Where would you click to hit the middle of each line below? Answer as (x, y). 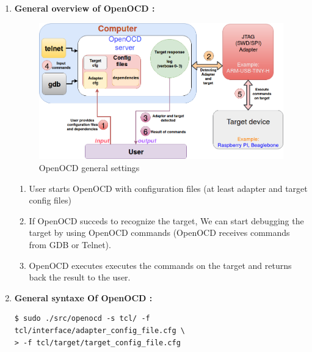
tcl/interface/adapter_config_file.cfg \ (100, 330)
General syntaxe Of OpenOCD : (83, 297)
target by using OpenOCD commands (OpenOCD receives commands (159, 233)
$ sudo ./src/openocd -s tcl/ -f (82, 319)
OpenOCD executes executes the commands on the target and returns (160, 265)
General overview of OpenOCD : (85, 8)
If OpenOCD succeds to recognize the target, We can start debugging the (166, 220)
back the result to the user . (80, 277)
